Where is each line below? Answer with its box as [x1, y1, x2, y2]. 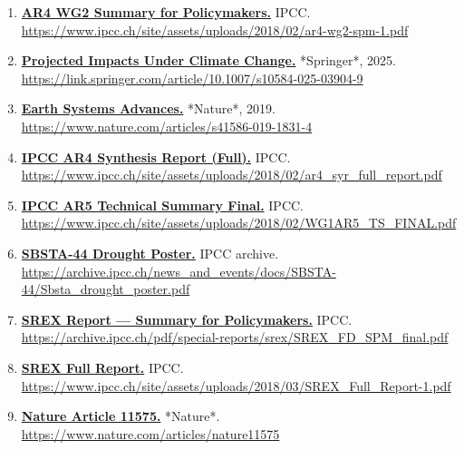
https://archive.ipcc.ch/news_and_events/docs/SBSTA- [21, 261, 336, 280]
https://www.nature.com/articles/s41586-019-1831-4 [21, 116, 313, 135]
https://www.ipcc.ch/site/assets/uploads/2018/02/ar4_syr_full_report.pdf [21, 165, 442, 184]
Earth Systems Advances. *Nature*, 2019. [21, 99, 275, 118]
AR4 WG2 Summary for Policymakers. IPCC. [21, 3, 311, 21]
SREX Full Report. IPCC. [21, 357, 184, 377]
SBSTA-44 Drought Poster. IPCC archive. [21, 243, 279, 262]
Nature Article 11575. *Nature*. [21, 406, 220, 426]
